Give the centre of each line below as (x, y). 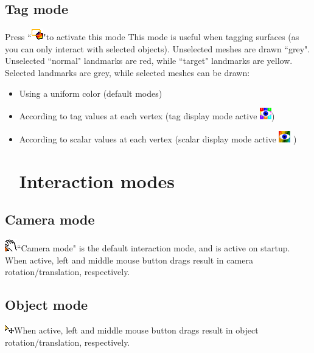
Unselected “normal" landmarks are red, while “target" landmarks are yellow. (149, 61)
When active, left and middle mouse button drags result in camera (129, 260)
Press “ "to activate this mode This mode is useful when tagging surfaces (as (152, 37)
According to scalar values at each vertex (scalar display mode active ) (158, 138)
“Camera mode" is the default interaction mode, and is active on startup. (154, 247)
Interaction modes (97, 180)
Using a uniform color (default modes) (91, 93)
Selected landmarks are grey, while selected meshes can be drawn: (127, 72)
